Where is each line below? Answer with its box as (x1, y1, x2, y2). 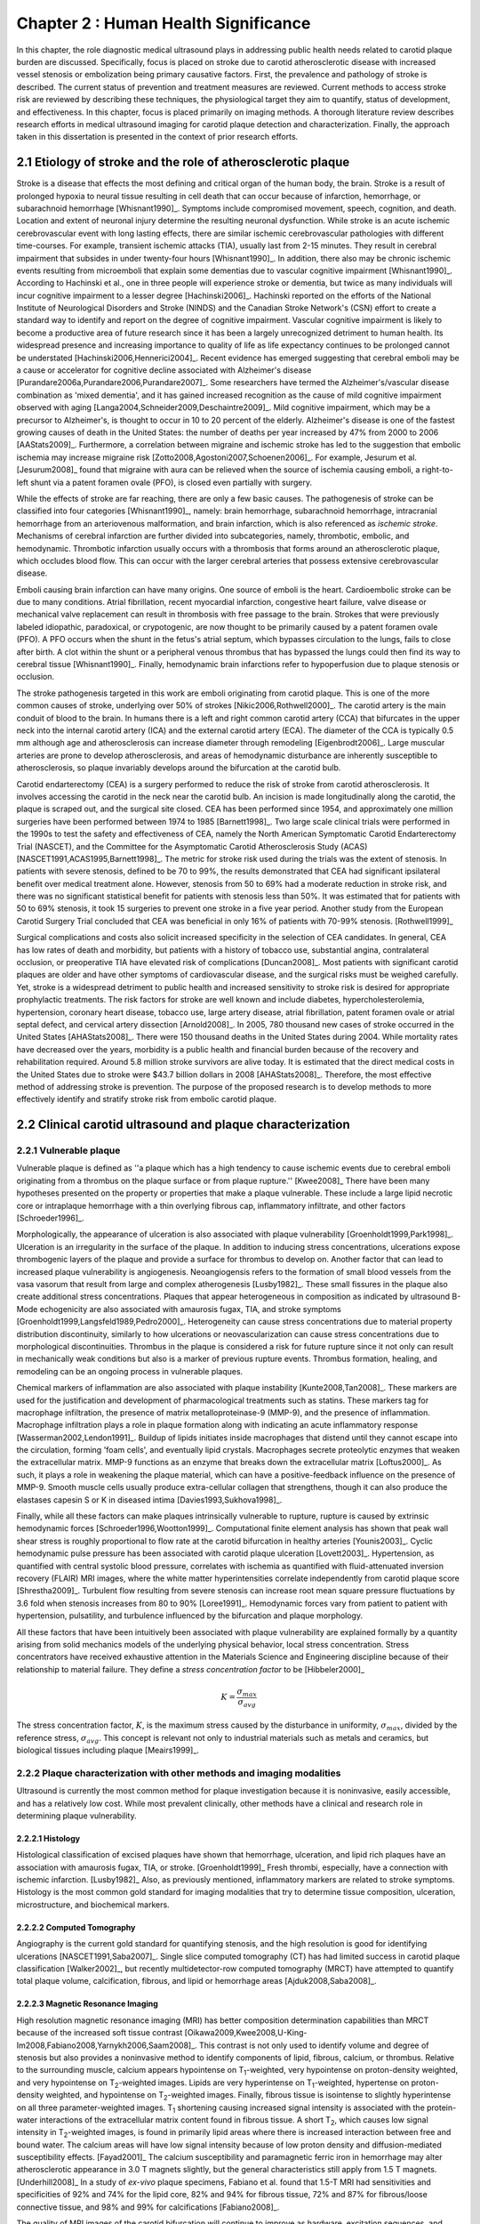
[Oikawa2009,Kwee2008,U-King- (184, 2027, 308, 2038)
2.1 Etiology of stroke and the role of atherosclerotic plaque (16, 155, 350, 170)
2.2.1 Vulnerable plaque (16, 1144, 121, 1156)
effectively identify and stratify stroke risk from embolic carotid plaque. (16, 1094, 277, 1105)
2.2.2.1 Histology (16, 1833, 80, 1843)
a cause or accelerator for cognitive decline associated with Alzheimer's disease (16, 365, 312, 375)
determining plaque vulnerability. (16, 1810, 137, 1821)
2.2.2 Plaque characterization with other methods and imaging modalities (16, 1767, 341, 1779)
